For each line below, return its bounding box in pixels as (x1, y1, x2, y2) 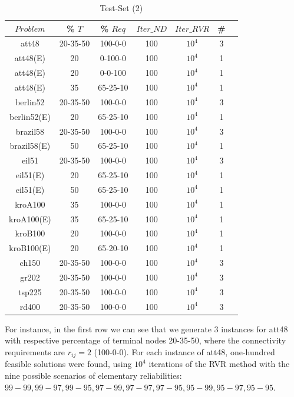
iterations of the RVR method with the (148, 358, 290, 370)
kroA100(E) (9, 212, 51, 225)
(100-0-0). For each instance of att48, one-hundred (94, 345, 275, 358)
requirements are (5, 345, 65, 358)
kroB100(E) (9, 242, 51, 254)
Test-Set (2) (100, 2, 143, 14)
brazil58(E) (9, 139, 51, 152)
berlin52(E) (9, 110, 51, 122)
